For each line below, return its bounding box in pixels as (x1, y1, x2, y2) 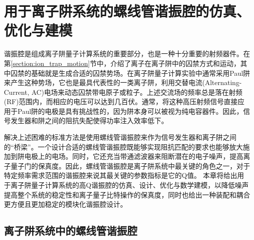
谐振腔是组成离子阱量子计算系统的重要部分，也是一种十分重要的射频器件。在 (4, 48, 250, 59)
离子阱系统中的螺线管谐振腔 (4, 223, 137, 238)
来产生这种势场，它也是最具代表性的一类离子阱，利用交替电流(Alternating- (4, 77, 242, 87)
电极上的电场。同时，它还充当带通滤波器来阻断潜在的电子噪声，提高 (24, 151, 243, 161)
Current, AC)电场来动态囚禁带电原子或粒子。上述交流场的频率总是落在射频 (4, 87, 243, 97)
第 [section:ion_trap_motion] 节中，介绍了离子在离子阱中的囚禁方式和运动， (4, 58, 240, 68)
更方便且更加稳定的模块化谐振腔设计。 (4, 199, 127, 209)
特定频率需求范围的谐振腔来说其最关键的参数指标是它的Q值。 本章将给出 (4, 170, 237, 180)
